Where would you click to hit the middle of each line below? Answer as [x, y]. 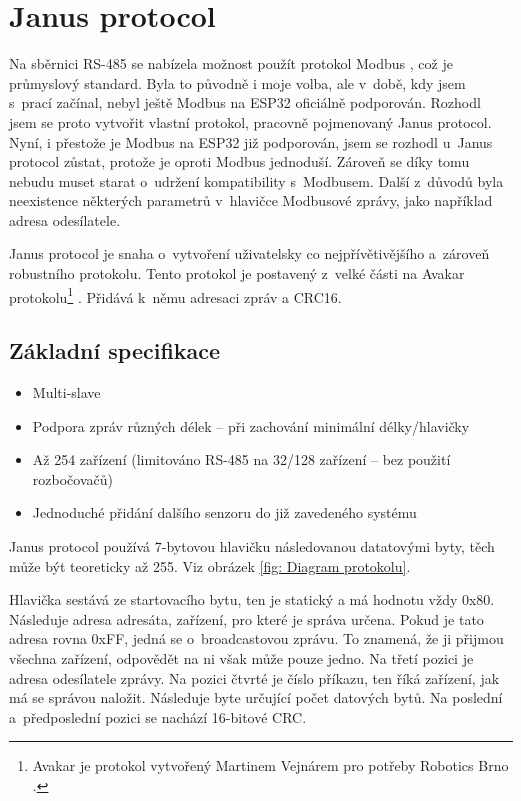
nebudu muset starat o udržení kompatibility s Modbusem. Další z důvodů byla [256, 180]
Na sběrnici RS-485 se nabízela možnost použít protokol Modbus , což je [231, 63]
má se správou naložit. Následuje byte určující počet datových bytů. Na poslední [256, 697]
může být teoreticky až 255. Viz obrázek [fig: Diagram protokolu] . [210, 565]
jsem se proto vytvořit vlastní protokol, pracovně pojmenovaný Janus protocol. [250, 121]
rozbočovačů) [72, 478]
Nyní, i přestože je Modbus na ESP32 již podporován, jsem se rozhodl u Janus [251, 141]
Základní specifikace [115, 350]
